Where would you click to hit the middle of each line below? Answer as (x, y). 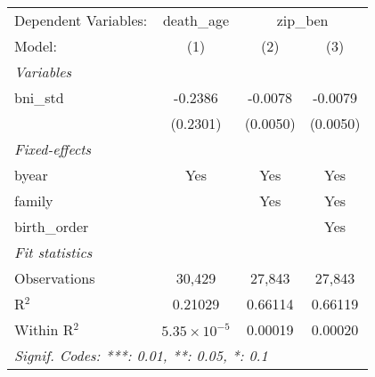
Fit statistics (53, 252)
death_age (196, 20)
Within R (44, 329)
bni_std (39, 97)
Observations (55, 278)
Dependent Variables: (81, 20)
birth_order (52, 226)
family (34, 201)
